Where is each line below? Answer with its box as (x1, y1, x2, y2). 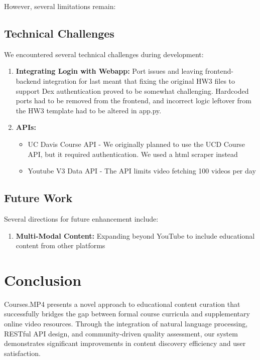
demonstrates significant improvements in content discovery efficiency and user (4, 338, 246, 348)
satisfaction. (4, 347, 41, 358)
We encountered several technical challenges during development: (4, 49, 204, 59)
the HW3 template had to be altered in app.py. (16, 105, 162, 115)
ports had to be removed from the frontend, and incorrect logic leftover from (16, 95, 251, 106)
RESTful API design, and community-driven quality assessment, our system (4, 328, 238, 338)
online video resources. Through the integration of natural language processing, (4, 318, 248, 329)
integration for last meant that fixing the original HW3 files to (43, 75, 235, 86)
